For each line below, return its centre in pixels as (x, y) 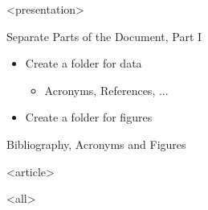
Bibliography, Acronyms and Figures (96, 144)
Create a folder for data (84, 63)
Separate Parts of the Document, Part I (104, 36)
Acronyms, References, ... (106, 90)
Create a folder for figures (89, 117)
